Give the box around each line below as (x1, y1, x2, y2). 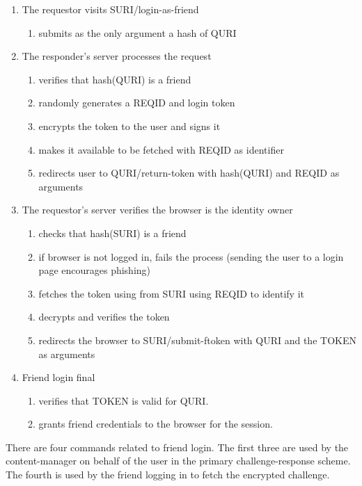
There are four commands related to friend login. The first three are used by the (6, 439, 349, 454)
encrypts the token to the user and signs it (38, 118, 221, 133)
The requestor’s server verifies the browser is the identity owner (22, 202, 293, 217)
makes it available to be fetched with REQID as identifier (38, 142, 284, 156)
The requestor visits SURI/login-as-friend (22, 2, 199, 16)
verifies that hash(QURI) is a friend (38, 72, 191, 86)
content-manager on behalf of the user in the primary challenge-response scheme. (6, 453, 351, 468)
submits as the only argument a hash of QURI (38, 25, 237, 40)
